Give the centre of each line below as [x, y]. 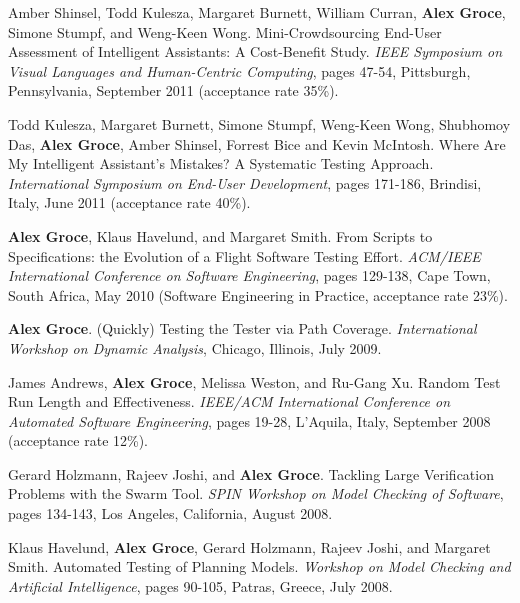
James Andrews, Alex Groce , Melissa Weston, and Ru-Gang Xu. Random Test [254, 381]
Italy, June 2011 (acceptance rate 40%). [129, 202]
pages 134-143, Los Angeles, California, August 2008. [170, 513]
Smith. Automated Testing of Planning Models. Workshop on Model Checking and [259, 566]
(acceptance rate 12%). [78, 440]
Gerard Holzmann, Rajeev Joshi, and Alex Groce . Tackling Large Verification [251, 473]
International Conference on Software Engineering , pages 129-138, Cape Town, [249, 275]
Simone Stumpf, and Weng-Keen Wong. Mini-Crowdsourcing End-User [225, 31]
